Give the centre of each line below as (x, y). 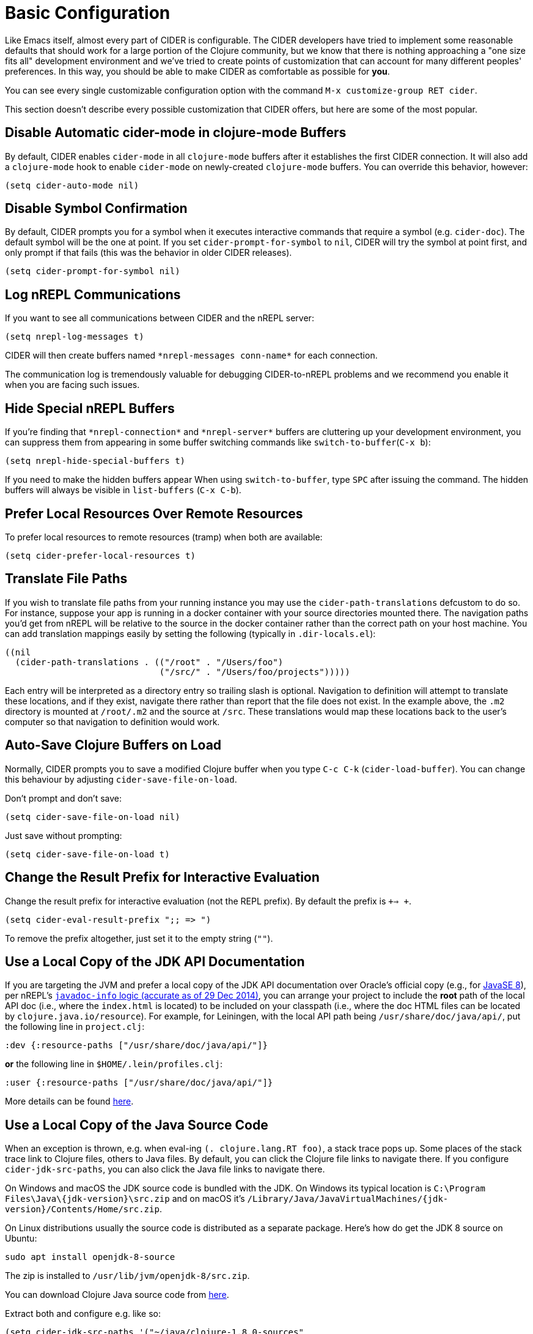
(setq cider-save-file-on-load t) (87, 854)
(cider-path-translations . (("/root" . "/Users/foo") (149, 662)
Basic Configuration (88, 13)
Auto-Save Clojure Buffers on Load (113, 745)
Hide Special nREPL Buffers (90, 408)
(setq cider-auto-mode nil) (72, 185)
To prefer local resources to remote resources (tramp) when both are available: (164, 537)
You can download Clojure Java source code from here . (117, 1295)
